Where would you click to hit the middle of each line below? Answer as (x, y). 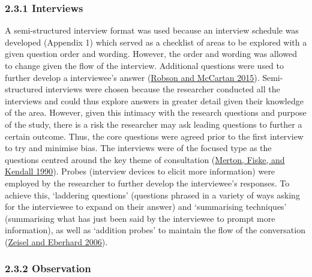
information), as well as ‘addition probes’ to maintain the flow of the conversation (155, 230)
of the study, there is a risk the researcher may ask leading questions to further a (154, 124)
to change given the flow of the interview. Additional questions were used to (145, 65)
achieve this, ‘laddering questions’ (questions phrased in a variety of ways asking (152, 195)
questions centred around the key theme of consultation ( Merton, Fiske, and (145, 159)
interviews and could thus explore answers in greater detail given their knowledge (154, 100)
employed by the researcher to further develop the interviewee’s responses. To (147, 183)
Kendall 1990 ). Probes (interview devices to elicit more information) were (140, 171)
